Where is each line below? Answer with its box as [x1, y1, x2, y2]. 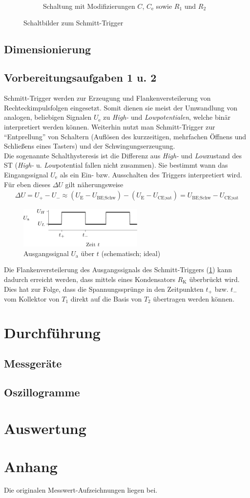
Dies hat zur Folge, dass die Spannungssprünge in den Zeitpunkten [4, 283, 204, 294]
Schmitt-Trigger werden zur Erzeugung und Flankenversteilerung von [4, 93, 211, 103]
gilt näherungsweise [65, 179, 124, 189]
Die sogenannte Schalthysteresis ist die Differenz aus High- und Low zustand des [4, 150, 242, 160]
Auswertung [4, 418, 86, 438]
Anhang [4, 456, 58, 476]
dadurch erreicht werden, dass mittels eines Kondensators [4, 274, 176, 284]
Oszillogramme [4, 385, 80, 400]
